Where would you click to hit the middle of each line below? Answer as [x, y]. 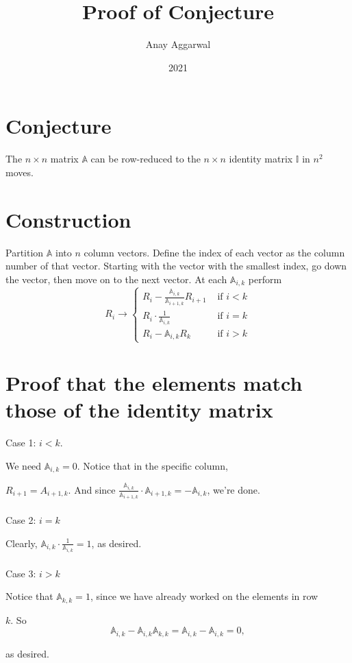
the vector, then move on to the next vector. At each [116, 279]
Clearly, [22, 543]
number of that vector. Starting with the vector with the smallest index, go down [176, 266]
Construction [68, 219]
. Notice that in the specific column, [152, 465]
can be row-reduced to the [146, 159]
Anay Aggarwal [178, 44]
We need [24, 465]
